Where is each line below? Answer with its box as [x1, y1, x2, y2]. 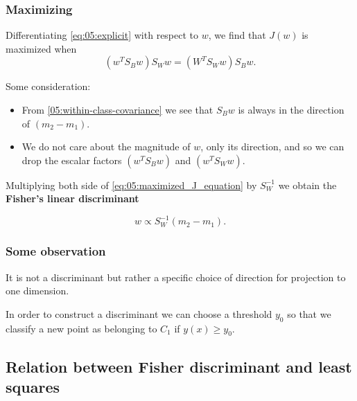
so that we [287, 306, 331, 321]
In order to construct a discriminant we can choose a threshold [6, 306, 272, 321]
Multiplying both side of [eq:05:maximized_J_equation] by [6, 177, 257, 192]
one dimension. [6, 283, 69, 298]
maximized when [6, 41, 77, 55]
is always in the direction [238, 103, 345, 116]
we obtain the [278, 177, 337, 192]
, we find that [208, 28, 266, 42]
